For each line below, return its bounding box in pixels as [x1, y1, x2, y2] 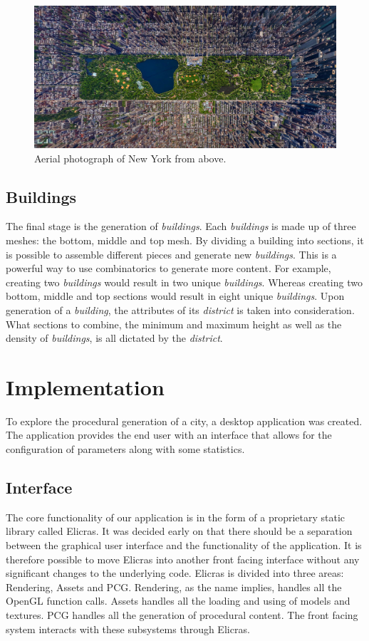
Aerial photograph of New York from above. [34, 150, 227, 165]
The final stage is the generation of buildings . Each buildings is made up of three [6, 219, 356, 234]
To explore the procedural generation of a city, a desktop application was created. [6, 413, 363, 428]
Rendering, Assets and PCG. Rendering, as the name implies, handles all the [6, 579, 342, 594]
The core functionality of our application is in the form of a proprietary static [6, 509, 345, 524]
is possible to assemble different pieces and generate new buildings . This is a [6, 246, 337, 261]
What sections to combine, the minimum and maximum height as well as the [6, 316, 342, 331]
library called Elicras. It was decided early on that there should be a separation [6, 523, 353, 538]
